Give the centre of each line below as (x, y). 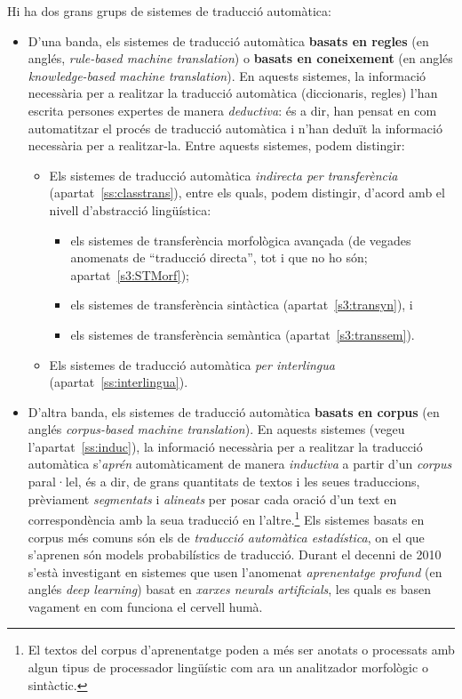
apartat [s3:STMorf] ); (130, 274)
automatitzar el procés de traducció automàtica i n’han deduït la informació (235, 128)
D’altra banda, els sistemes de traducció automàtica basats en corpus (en (234, 411)
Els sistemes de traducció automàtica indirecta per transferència (223, 175)
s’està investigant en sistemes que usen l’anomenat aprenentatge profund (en (235, 571)
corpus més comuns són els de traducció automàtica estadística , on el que (226, 537)
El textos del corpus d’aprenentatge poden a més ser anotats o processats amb (241, 650)
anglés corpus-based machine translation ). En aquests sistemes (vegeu (216, 429)
